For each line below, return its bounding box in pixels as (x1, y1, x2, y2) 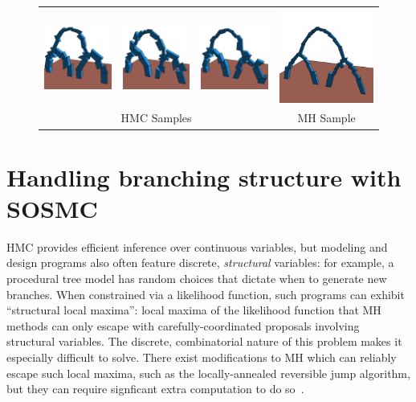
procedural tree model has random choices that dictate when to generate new (6, 270, 387, 287)
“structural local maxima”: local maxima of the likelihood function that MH (6, 301, 381, 318)
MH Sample (297, 109, 356, 126)
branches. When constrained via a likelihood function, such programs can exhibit (6, 285, 405, 302)
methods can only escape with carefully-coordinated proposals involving (6, 317, 360, 334)
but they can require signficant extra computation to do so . (6, 380, 304, 397)
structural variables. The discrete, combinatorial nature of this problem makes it (6, 333, 402, 350)
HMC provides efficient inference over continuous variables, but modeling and (6, 238, 388, 255)
